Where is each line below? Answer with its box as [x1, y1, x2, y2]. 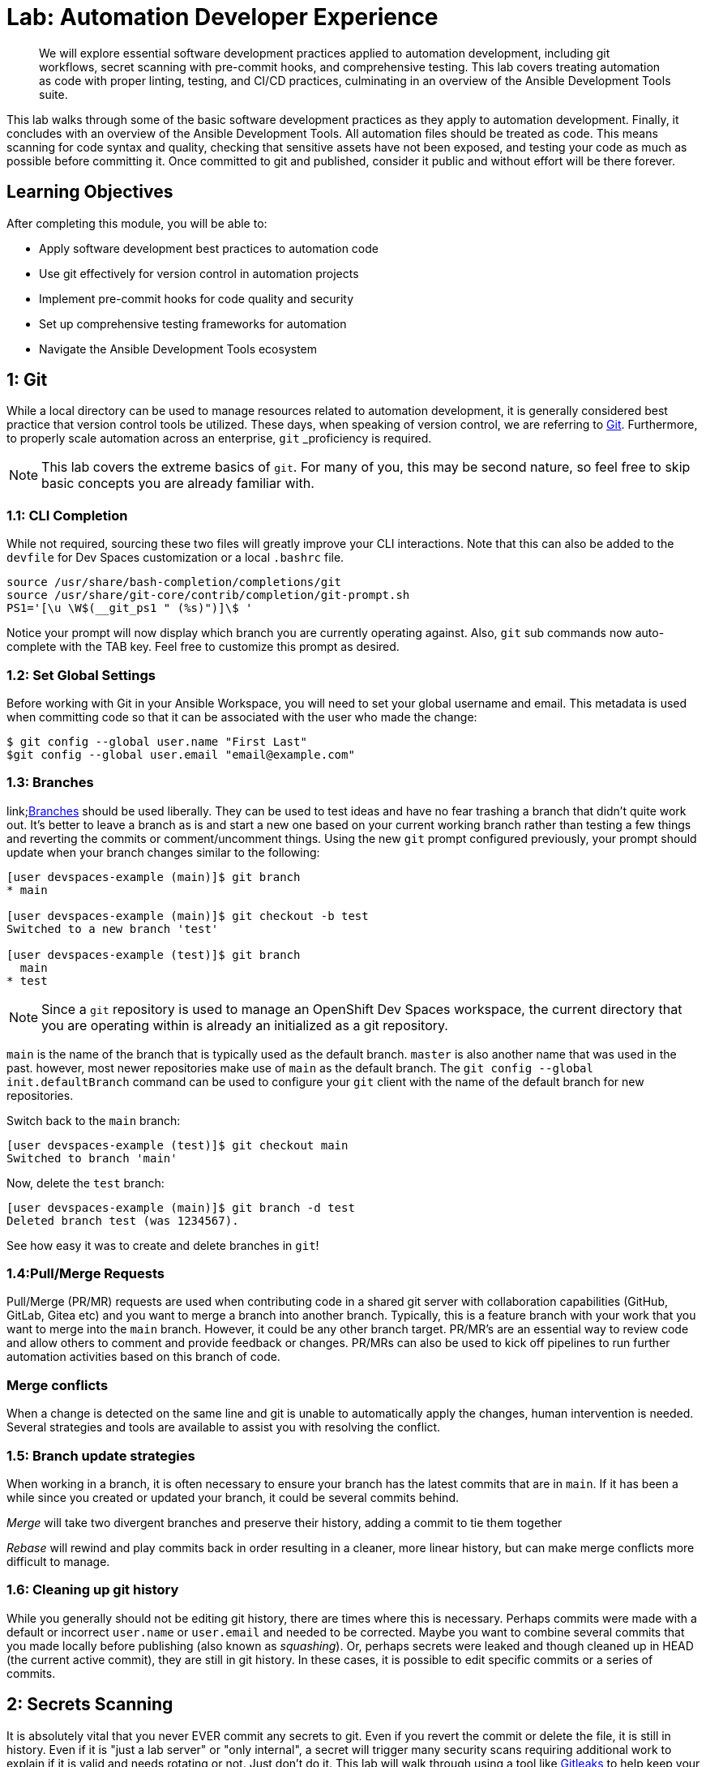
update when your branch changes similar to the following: [6, 845, 320, 859]
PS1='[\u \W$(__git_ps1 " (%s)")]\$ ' [6, 601, 253, 615]
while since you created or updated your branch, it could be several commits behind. [6, 1490, 459, 1504]
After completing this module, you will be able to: [6, 216, 267, 230]
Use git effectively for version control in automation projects [39, 266, 359, 280]
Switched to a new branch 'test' [6, 922, 219, 935]
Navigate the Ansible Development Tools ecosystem [39, 341, 318, 356]
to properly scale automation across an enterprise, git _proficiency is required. [6, 431, 432, 446]
